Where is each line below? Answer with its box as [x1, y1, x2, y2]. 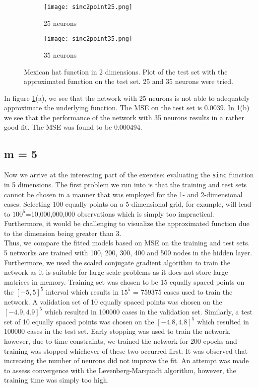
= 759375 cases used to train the [133, 286, 233, 297]
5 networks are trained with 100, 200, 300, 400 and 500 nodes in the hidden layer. [4, 247, 253, 258]
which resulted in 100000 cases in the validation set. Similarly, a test [44, 306, 253, 316]
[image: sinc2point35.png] [44, 35, 132, 43]
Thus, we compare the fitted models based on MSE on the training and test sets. [4, 237, 250, 248]
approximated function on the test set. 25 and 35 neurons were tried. [24, 76, 233, 86]
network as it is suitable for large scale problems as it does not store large [4, 267, 228, 277]
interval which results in [46, 286, 119, 297]
